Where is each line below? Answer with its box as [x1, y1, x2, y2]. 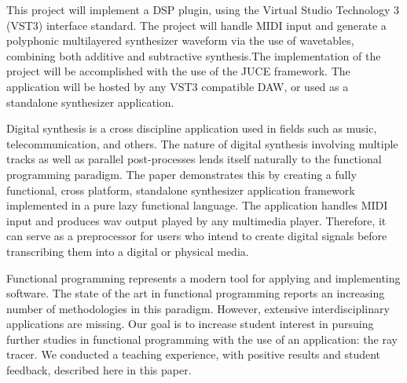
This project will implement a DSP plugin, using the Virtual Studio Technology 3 [6, 2, 400, 17]
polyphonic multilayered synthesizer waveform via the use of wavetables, [6, 32, 354, 49]
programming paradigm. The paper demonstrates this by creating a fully [6, 166, 357, 182]
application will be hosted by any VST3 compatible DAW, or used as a [6, 78, 349, 94]
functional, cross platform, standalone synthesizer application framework [6, 181, 355, 198]
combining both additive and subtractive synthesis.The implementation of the [6, 47, 381, 64]
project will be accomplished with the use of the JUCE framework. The [6, 63, 350, 79]
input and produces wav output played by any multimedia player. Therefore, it [6, 212, 387, 228]
